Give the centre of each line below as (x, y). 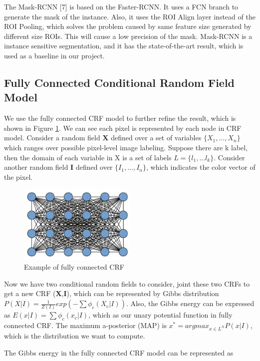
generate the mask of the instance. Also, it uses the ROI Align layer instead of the (130, 16)
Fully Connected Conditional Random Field (120, 82)
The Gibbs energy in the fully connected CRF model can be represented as (119, 352)
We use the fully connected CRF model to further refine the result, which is (120, 118)
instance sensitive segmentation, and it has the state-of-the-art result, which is (124, 46)
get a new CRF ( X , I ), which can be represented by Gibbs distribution (112, 293)
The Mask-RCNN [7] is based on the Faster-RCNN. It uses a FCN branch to (121, 6)
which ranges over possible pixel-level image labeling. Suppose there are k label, (126, 147)
